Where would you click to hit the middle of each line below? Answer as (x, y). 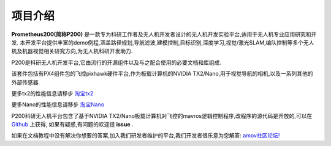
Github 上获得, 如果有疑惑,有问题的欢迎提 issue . (72, 125)
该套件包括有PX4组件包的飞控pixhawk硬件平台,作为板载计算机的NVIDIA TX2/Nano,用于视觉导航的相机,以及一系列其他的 (162, 74)
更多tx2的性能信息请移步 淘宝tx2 (52, 93)
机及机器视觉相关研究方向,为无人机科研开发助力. (72, 51)
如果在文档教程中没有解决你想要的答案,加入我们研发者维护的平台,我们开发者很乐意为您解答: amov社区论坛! (146, 136)
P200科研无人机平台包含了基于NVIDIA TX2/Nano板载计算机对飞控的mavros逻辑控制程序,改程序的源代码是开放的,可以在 (162, 115)
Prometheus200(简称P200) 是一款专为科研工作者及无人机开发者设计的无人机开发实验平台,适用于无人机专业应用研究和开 (164, 34)
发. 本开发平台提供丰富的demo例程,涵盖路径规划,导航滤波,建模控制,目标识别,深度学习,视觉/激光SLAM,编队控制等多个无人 (163, 42)
